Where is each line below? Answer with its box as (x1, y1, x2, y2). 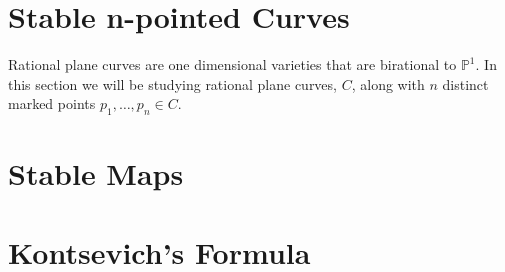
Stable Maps (8, 153, 184, 194)
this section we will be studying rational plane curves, (8, 73, 337, 94)
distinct (442, 73, 489, 94)
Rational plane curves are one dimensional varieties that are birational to (8, 54, 457, 75)
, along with (351, 73, 425, 94)
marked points (8, 93, 96, 114)
